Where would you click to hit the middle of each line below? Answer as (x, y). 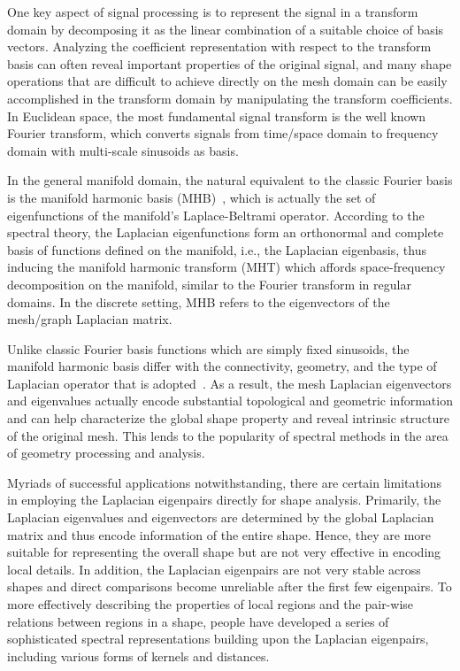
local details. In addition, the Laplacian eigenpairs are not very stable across (214, 569)
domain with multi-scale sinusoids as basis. (123, 150)
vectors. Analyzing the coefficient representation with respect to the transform (219, 46)
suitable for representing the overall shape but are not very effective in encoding (224, 552)
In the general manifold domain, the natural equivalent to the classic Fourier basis (230, 180)
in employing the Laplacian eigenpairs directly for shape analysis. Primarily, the (224, 500)
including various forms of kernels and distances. (138, 656)
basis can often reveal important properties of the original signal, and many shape (230, 63)
